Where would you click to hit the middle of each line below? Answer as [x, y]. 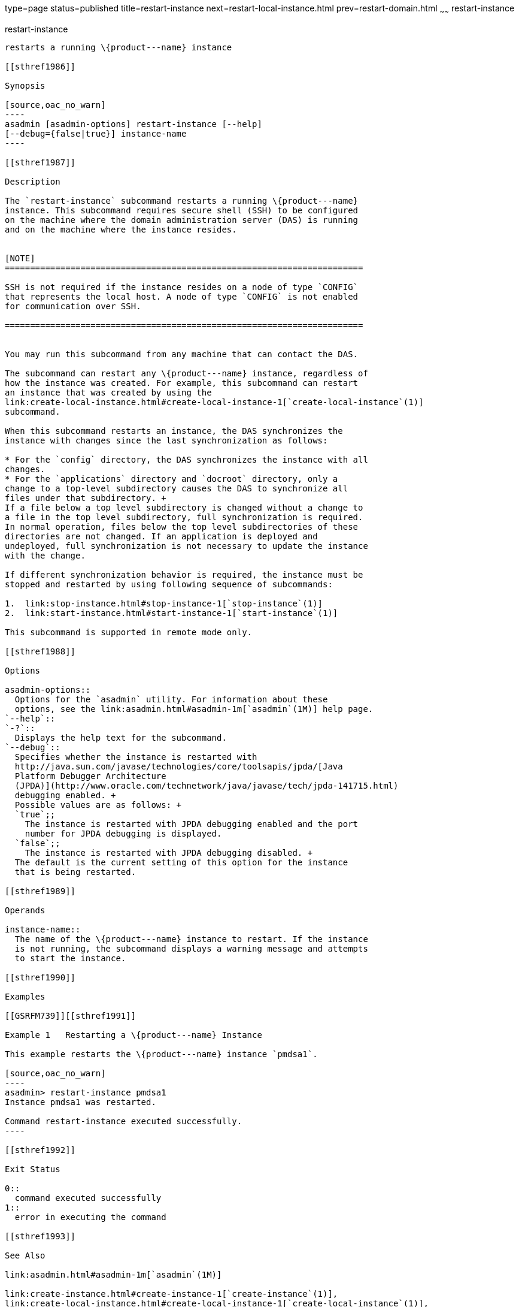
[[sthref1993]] [40, 1236]
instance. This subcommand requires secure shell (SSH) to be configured [182, 210]
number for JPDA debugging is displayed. [123, 833]
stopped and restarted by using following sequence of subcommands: [169, 584]
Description [33, 181]
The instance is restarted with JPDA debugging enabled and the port [192, 824]
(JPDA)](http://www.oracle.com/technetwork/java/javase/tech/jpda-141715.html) [207, 785]
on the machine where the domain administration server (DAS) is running [182, 220]
